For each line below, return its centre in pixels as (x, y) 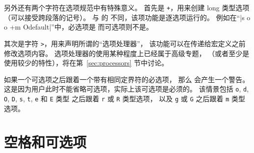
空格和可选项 (45, 142)
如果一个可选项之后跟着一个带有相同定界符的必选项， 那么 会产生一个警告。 (127, 79)
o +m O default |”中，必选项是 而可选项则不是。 (79, 27)
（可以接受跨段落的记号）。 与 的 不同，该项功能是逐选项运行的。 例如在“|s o (127, 17)
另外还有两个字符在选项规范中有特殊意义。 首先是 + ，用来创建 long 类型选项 (127, 7)
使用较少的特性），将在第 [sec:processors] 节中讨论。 (86, 63)
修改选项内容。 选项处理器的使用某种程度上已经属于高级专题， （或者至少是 (127, 53)
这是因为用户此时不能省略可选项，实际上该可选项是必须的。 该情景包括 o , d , (127, 89)
